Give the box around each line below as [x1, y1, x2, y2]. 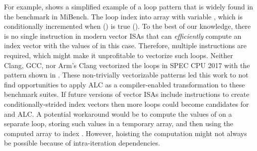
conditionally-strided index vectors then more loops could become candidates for [4, 98, 249, 109]
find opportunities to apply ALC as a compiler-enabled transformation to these [4, 79, 245, 89]
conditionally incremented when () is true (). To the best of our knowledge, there [4, 21, 251, 31]
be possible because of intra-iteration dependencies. [4, 138, 160, 148]
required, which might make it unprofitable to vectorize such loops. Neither [4, 50, 233, 60]
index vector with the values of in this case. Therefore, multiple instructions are [4, 40, 247, 51]
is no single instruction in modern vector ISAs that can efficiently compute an [4, 30, 242, 41]
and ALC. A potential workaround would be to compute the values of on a [4, 108, 232, 119]
